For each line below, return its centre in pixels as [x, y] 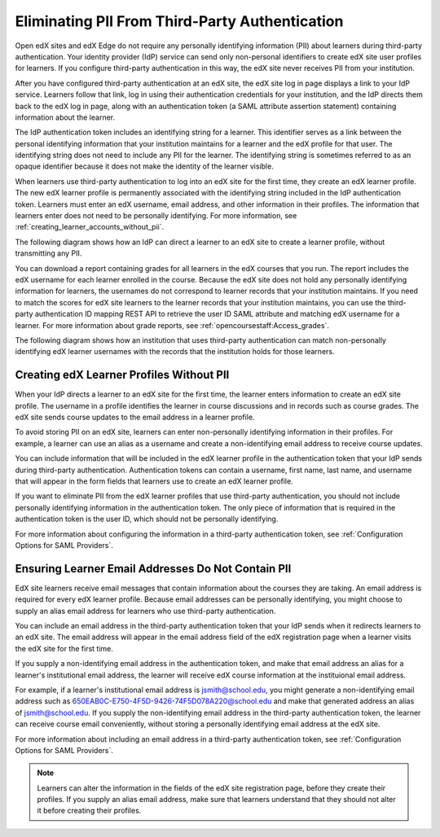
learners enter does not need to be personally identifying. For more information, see [156, 216]
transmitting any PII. [48, 253]
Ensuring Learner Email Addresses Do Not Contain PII [153, 569]
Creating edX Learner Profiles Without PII [122, 375]
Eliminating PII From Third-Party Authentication [179, 21]
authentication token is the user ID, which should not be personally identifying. [147, 519]
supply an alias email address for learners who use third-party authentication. [145, 611]
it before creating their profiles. [89, 811]
